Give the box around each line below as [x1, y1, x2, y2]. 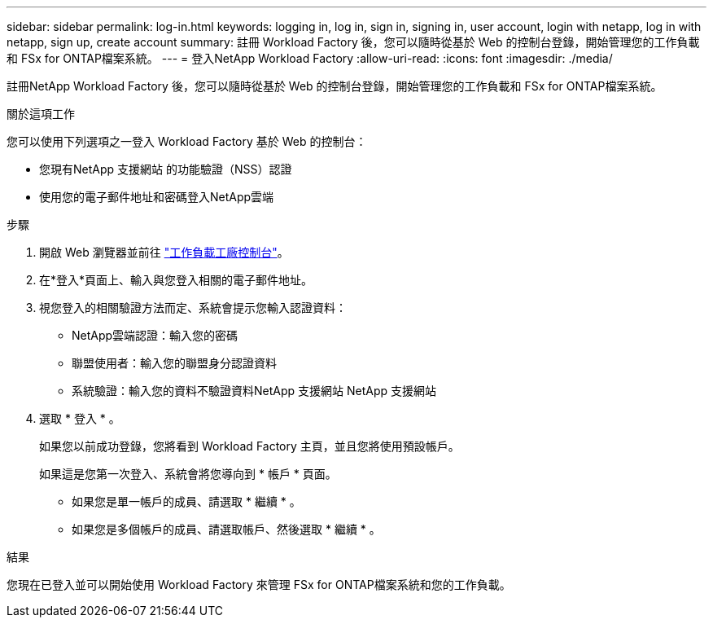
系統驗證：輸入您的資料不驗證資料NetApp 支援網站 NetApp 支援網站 [72, 384, 436, 398]
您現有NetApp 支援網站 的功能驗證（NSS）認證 [39, 162, 292, 176]
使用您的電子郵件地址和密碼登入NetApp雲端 [39, 190, 274, 204]
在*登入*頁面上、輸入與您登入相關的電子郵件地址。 [39, 273, 313, 287]
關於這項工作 [7, 107, 75, 121]
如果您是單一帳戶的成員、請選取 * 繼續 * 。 [72, 494, 301, 508]
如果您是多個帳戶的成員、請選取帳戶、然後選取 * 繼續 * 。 [72, 522, 381, 536]
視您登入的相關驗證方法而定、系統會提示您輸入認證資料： [39, 301, 347, 314]
